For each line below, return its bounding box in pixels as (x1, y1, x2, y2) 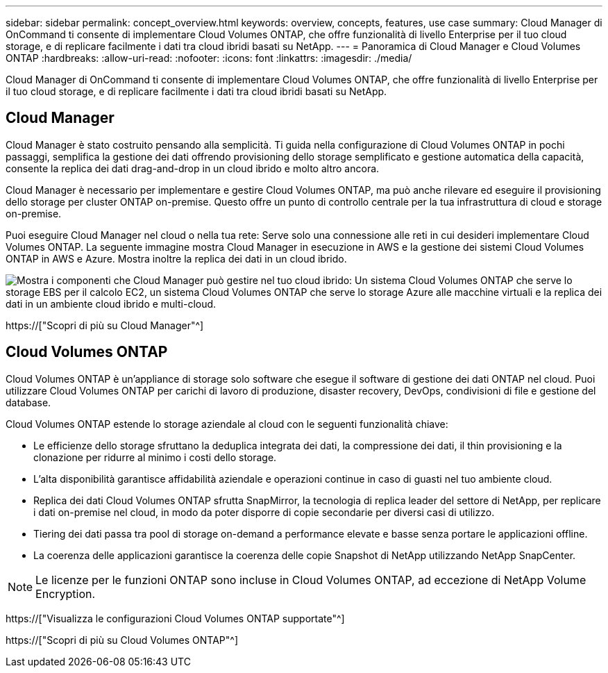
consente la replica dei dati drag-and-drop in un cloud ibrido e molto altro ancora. (6, 162, 380, 174)
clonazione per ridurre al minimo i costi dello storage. (33, 451, 277, 463)
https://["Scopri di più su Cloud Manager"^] (6, 319, 204, 331)
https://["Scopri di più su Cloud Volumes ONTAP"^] (6, 633, 239, 646)
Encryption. (35, 586, 96, 601)
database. (6, 396, 51, 408)
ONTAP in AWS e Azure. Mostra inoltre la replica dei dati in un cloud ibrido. (6, 252, 347, 265)
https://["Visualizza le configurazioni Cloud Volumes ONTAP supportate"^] (6, 612, 345, 624)
